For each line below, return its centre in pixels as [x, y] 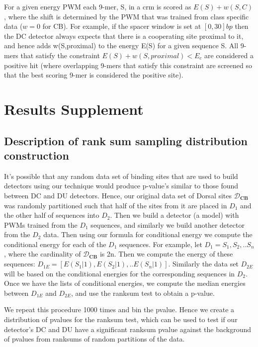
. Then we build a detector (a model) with [174, 215]
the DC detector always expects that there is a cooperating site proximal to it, [124, 36]
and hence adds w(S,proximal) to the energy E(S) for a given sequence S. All [121, 45]
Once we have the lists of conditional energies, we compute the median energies [125, 283]
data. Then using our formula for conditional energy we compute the [148, 234]
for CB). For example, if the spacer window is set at [122, 26]
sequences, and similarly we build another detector [168, 224]
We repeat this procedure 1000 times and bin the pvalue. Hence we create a [119, 309]
